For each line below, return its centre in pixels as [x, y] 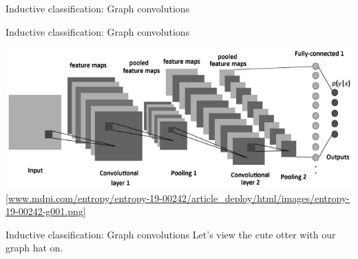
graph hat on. [34, 248]
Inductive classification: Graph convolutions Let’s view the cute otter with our [171, 234]
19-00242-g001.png [44, 211]
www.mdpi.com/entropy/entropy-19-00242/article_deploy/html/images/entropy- [179, 198]
